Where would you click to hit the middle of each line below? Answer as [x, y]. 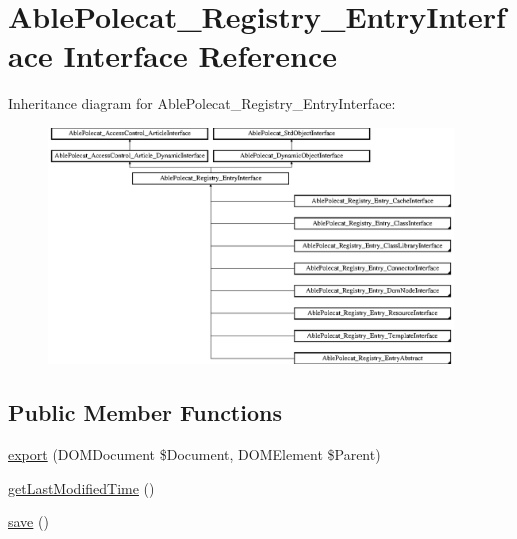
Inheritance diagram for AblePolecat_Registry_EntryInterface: [202, 103]
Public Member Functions [145, 412]
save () [28, 521]
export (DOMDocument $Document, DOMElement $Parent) [194, 454]
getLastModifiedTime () [81, 487]
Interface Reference [200, 55]
